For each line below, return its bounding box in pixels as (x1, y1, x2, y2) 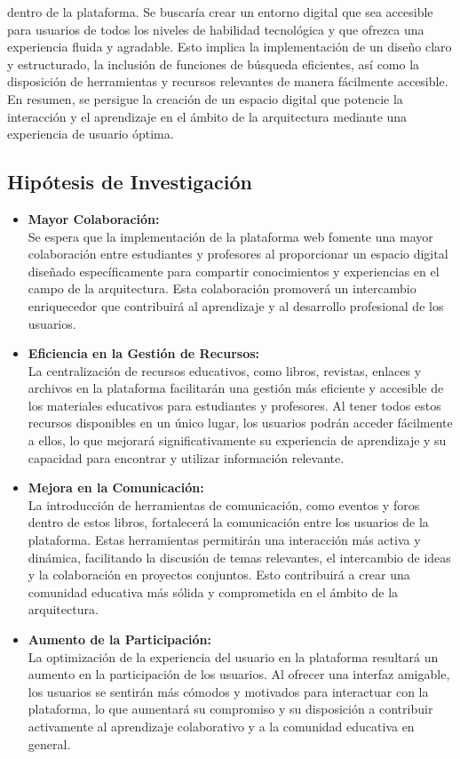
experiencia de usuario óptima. (7, 124, 174, 143)
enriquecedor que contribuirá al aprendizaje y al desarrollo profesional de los (28, 296, 444, 315)
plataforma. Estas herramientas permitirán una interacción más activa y (28, 531, 421, 549)
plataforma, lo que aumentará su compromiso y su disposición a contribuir (28, 699, 433, 718)
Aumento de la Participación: (28, 630, 211, 649)
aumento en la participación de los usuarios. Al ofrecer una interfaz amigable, (28, 665, 450, 683)
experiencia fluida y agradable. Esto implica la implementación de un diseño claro (7, 37, 452, 56)
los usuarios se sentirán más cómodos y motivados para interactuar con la (28, 682, 429, 700)
